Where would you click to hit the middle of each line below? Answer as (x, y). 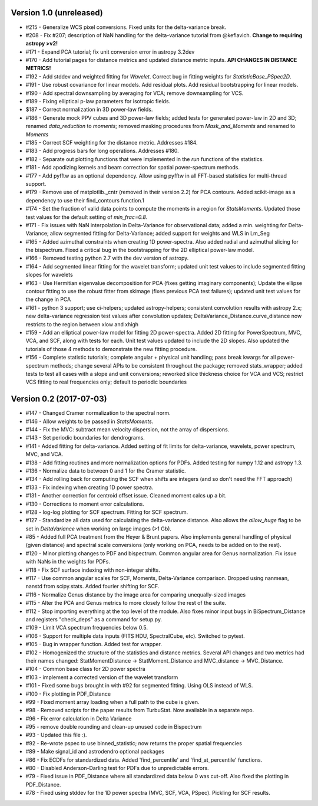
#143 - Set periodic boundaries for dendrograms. (85, 438)
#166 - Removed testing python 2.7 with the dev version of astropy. (107, 258)
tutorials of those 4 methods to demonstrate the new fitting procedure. (111, 349)
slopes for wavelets (49, 275)
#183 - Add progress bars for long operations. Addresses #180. (102, 151)
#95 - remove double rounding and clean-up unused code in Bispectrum (114, 727)
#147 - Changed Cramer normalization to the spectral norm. (98, 413)
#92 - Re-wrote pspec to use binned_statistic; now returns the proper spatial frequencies (134, 743)
